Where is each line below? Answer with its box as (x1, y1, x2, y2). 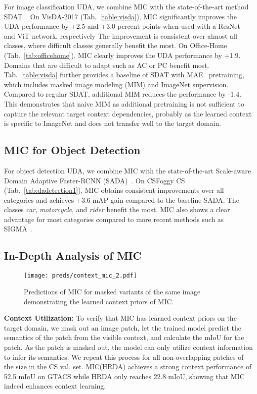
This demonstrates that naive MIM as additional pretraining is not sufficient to (4, 98, 244, 109)
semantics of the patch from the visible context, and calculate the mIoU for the (4, 332, 244, 342)
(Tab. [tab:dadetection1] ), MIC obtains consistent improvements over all (4, 185, 224, 195)
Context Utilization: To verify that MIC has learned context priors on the (4, 313, 237, 323)
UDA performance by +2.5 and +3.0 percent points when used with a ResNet (4, 21, 240, 31)
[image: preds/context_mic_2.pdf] (24, 272, 137, 280)
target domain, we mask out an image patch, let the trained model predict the (4, 322, 242, 333)
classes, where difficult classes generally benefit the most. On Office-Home (4, 40, 227, 51)
